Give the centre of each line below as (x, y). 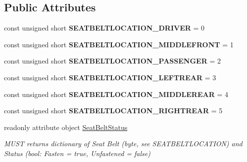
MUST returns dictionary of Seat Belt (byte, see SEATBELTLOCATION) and (123, 144)
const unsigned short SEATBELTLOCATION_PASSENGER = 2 (112, 61)
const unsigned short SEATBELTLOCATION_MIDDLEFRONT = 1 (119, 44)
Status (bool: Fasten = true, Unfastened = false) (77, 153)
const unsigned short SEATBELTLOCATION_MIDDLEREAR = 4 (116, 94)
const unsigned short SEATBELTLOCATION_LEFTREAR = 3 (110, 77)
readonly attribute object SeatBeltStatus (66, 127)
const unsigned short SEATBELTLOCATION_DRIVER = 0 (104, 28)
